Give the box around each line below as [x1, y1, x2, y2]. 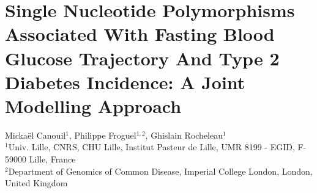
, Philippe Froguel [69, 128, 136, 141]
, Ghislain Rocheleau [145, 128, 223, 141]
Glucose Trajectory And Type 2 [5, 45, 280, 70]
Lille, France [29, 153, 76, 166]
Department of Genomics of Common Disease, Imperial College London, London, [8, 164, 313, 177]
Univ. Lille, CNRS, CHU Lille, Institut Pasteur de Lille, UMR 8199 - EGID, [8, 140, 295, 153]
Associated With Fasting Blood [5, 21, 275, 46]
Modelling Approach [5, 93, 182, 118]
